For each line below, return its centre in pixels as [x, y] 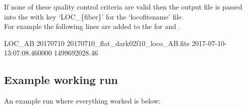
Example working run [61, 80]
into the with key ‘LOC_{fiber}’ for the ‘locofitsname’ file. [94, 16]
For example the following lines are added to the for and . [92, 26]
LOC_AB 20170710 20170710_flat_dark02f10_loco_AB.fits [97, 43]
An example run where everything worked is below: [82, 101]
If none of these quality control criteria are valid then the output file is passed [123, 6]
